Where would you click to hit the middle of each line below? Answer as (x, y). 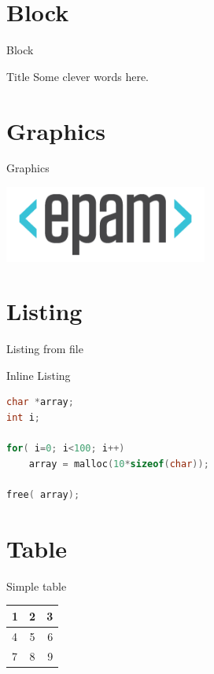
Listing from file (45, 349)
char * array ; (40, 402)
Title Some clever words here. (77, 76)
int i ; (23, 418)
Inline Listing (39, 375)
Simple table (37, 586)
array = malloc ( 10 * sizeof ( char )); (119, 464)
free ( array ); (43, 495)
